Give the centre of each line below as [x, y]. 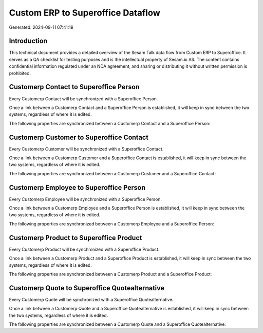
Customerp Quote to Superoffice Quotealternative [87, 288]
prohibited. [20, 73]
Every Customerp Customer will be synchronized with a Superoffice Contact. [86, 149]
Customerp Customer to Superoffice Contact [79, 137]
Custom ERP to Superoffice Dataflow [85, 13]
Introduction [28, 41]
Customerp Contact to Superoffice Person [74, 87]
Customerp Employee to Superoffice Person [77, 187]
